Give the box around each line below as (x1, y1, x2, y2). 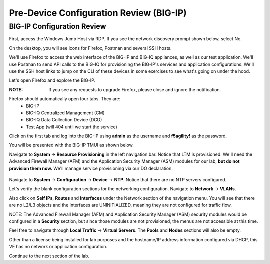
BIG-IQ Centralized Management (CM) (26, 110, 105, 116)
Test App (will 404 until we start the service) (26, 124, 117, 130)
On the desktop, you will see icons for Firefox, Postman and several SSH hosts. (9, 45, 172, 51)
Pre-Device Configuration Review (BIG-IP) (9, 7, 187, 18)
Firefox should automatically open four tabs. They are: (9, 96, 121, 102)
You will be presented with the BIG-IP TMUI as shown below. (9, 142, 134, 148)
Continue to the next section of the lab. (9, 253, 90, 259)
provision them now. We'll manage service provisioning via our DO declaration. (9, 165, 173, 171)
